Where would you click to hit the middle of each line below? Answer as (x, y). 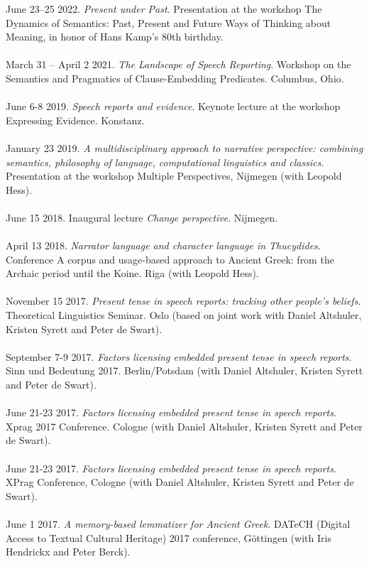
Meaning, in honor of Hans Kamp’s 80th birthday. (115, 37)
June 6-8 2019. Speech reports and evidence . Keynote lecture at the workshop (173, 106)
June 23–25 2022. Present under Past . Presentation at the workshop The (164, 9)
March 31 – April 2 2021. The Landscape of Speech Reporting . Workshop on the (178, 64)
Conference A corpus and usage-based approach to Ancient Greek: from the (170, 259)
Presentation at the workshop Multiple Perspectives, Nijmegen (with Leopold (174, 176)
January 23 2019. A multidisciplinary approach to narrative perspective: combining (184, 147)
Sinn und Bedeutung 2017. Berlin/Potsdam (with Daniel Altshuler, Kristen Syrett (184, 370)
